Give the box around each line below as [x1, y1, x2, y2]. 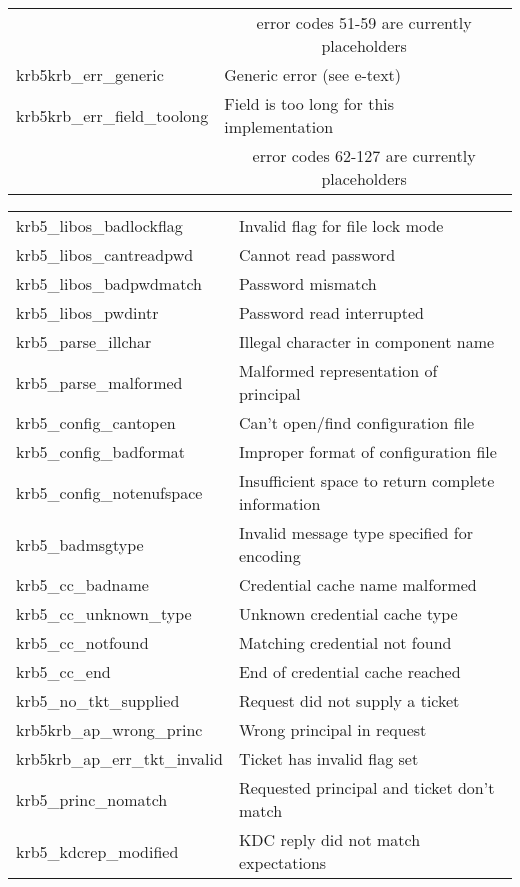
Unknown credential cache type [238, 602, 458, 625]
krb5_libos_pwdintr [16, 301, 159, 324]
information [238, 492, 321, 515]
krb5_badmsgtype [16, 532, 144, 556]
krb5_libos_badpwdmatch [16, 272, 202, 295]
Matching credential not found [238, 631, 452, 654]
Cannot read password [238, 243, 396, 266]
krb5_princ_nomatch [16, 787, 168, 811]
